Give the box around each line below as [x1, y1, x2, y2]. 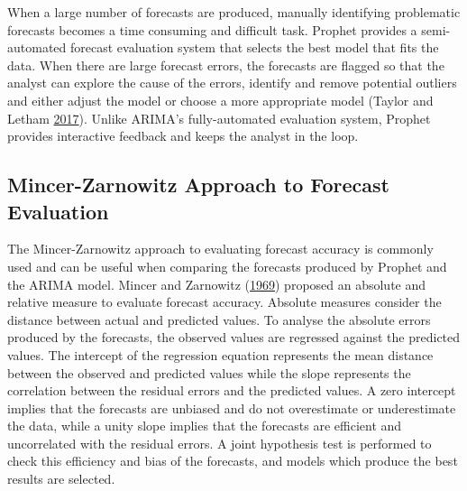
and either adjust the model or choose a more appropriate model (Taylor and [7, 90, 434, 109]
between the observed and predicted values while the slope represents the [7, 363, 411, 382]
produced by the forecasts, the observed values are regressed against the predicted [7, 328, 461, 347]
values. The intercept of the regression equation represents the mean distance [7, 345, 434, 364]
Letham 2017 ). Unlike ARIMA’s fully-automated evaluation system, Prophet [7, 108, 431, 127]
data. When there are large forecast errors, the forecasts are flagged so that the [7, 55, 444, 74]
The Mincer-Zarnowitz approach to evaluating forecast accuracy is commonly [7, 239, 434, 258]
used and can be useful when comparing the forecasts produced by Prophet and [7, 256, 447, 275]
